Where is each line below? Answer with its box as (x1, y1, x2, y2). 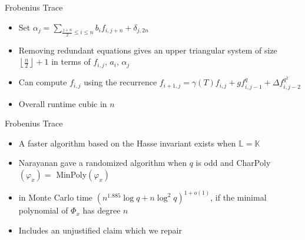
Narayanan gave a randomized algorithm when (18, 156, 187, 169)
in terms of (51, 55, 91, 68)
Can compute (18, 76, 67, 88)
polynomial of (18, 204, 68, 216)
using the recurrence (84, 76, 157, 88)
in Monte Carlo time (18, 191, 93, 204)
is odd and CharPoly (195, 156, 271, 169)
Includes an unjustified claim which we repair (18, 224, 182, 236)
